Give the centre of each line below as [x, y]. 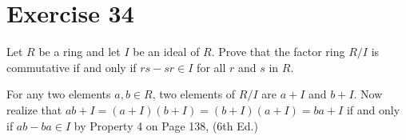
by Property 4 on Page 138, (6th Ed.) [166, 125]
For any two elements [59, 94]
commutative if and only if [72, 67]
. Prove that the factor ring [278, 52]
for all [211, 67]
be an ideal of [166, 52]
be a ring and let [80, 52]
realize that [34, 109]
